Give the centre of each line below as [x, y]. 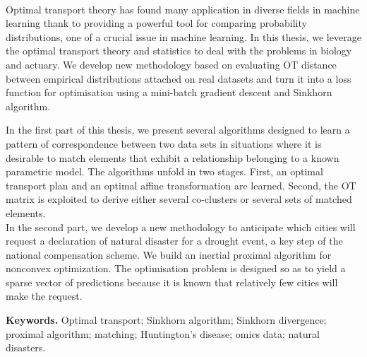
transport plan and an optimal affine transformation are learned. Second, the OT [181, 185]
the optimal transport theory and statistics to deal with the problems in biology [179, 51]
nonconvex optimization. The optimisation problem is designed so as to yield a [176, 268]
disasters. [26, 347]
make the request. [44, 296]
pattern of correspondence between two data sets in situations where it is [164, 143]
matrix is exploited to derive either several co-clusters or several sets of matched [179, 199]
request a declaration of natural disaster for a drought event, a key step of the [174, 241]
